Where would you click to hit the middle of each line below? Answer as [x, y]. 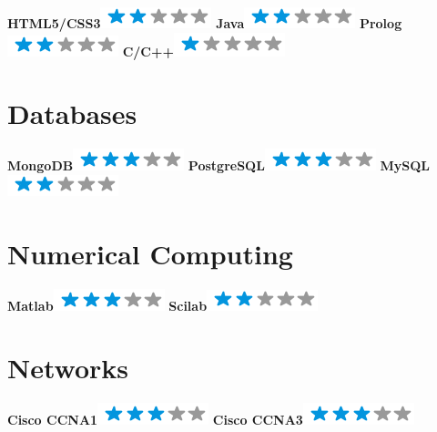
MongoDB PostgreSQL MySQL [219, 165]
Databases [72, 113]
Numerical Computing [150, 253]
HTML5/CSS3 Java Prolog [205, 23]
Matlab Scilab [107, 305]
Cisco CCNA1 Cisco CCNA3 [155, 420]
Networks [68, 368]
